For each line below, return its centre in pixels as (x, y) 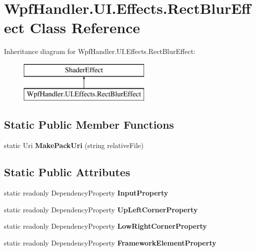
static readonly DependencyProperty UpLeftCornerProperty (101, 209)
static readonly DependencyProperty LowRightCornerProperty (105, 226)
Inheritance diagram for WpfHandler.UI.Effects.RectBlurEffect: (100, 51)
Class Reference (85, 27)
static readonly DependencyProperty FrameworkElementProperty (110, 242)
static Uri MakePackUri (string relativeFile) (74, 145)
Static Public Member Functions (89, 125)
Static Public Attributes (67, 172)
